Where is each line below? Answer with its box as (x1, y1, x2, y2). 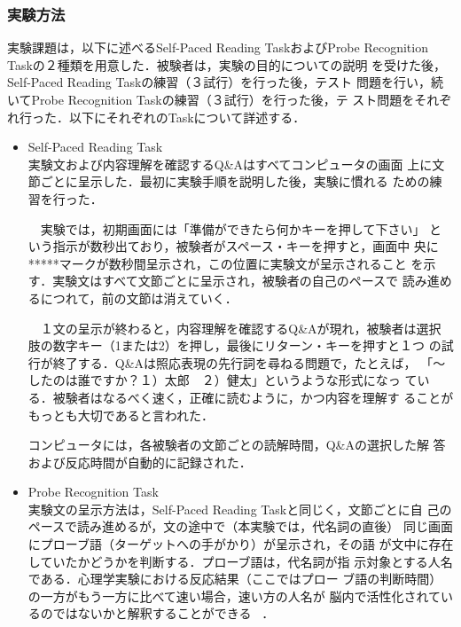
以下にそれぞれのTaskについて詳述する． (68, 107, 306, 126)
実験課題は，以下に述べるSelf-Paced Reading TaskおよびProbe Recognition (7, 38, 428, 57)
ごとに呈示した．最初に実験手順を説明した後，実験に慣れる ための (40, 172, 430, 191)
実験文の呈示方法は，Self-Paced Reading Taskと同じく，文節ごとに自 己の (27, 499, 452, 518)
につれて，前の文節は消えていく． (40, 288, 238, 307)
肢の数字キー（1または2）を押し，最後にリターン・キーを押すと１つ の (27, 336, 441, 355)
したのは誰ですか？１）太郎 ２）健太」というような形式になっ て (27, 371, 418, 389)
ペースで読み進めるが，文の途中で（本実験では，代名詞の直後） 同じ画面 (27, 517, 453, 536)
